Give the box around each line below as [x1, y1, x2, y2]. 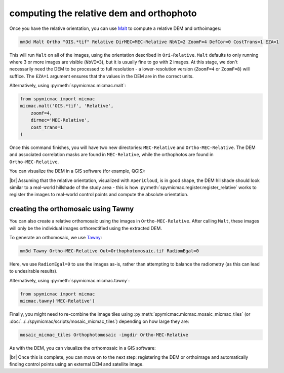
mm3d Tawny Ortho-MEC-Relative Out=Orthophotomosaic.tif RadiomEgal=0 [20, 248, 199, 254]
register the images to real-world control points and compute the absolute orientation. [9, 192, 189, 198]
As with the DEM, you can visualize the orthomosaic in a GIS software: [9, 345, 156, 351]
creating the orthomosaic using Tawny [9, 205, 134, 213]
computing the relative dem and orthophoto [9, 8, 197, 19]
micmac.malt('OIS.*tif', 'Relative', [20, 103, 114, 109]
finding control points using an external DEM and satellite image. [9, 361, 144, 367]
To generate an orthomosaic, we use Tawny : [9, 235, 102, 241]
